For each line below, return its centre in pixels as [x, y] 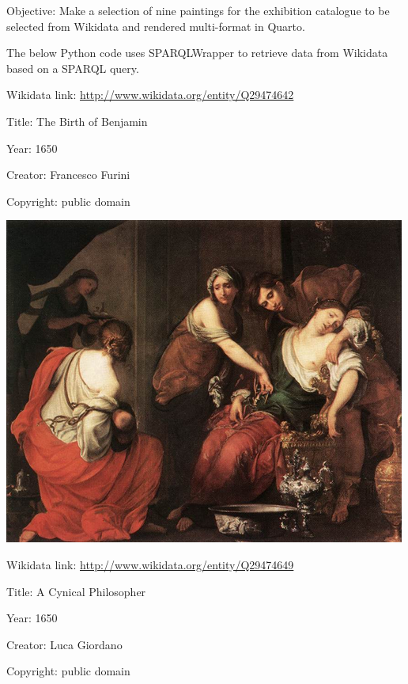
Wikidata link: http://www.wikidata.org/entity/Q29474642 [150, 95]
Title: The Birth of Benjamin [77, 121]
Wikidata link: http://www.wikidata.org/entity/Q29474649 [150, 564]
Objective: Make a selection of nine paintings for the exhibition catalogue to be [198, 10]
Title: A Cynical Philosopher [76, 591]
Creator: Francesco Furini [68, 175]
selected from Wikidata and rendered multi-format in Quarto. [156, 26]
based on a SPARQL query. [73, 68]
